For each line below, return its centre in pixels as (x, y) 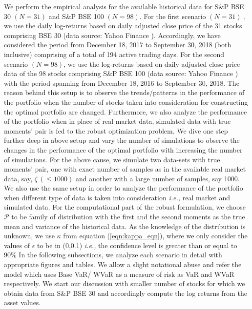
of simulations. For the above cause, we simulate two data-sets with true (112, 159)
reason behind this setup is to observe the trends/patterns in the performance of (124, 92)
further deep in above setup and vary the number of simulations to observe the (122, 140)
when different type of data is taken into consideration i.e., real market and (117, 197)
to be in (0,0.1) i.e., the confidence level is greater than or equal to (137, 245)
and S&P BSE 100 (76, 16)
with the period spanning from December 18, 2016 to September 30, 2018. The (122, 83)
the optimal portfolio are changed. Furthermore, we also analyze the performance (126, 111)
